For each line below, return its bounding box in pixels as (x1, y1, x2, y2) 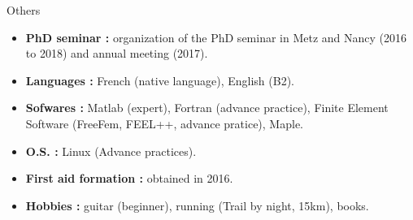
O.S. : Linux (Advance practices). (25, 142, 197, 159)
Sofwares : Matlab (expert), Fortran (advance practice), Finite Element (25, 99, 389, 116)
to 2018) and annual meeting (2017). (25, 45, 208, 62)
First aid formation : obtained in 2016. (25, 170, 233, 187)
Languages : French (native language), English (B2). (25, 71, 294, 88)
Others (7, 2, 41, 18)
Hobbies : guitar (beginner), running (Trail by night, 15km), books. (25, 196, 369, 214)
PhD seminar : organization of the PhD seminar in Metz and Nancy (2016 (25, 28, 407, 45)
